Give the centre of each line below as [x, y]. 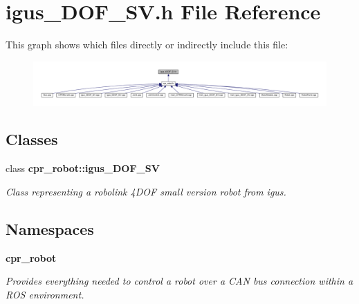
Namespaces [50, 228]
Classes [32, 139]
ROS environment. [45, 294]
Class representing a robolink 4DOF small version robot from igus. [146, 191]
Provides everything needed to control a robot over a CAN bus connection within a [179, 281]
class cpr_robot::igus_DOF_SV [83, 168]
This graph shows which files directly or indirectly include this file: [147, 45]
